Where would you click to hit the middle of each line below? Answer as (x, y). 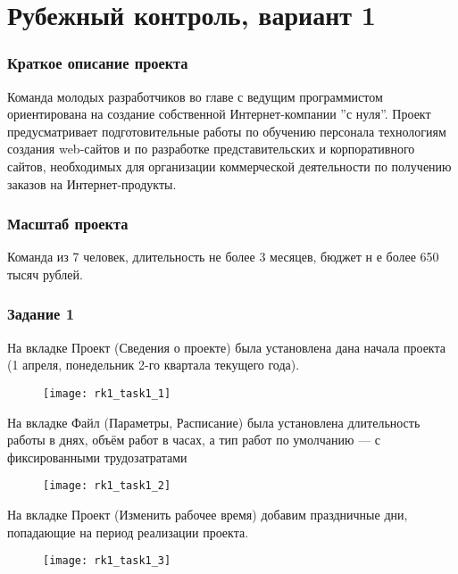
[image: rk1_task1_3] (107, 561)
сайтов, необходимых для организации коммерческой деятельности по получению (229, 166)
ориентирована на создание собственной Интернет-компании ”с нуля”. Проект (219, 114)
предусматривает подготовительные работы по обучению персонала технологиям (227, 131)
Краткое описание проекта (98, 63)
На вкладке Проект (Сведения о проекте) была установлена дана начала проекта (226, 347)
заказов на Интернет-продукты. (92, 183)
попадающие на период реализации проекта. (128, 532)
